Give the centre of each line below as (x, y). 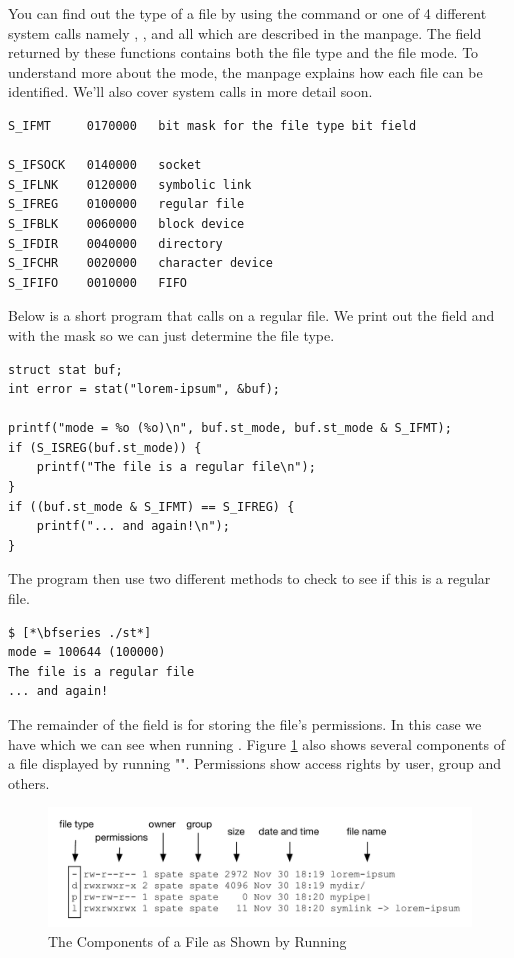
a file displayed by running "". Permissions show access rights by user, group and (254, 763)
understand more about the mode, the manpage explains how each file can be (245, 71)
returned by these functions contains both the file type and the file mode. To (243, 52)
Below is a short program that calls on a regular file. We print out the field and (251, 315)
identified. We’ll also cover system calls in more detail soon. (190, 91)
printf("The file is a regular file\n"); (176, 467)
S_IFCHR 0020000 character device (140, 263)
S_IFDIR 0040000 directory (115, 243)
